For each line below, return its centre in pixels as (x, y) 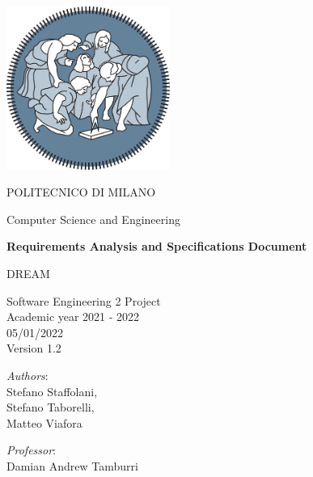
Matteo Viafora (44, 422)
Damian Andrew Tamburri (72, 465)
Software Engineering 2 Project (84, 300)
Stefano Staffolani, (52, 391)
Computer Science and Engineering (93, 219)
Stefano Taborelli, (51, 407)
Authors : (27, 375)
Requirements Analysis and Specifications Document (157, 246)
